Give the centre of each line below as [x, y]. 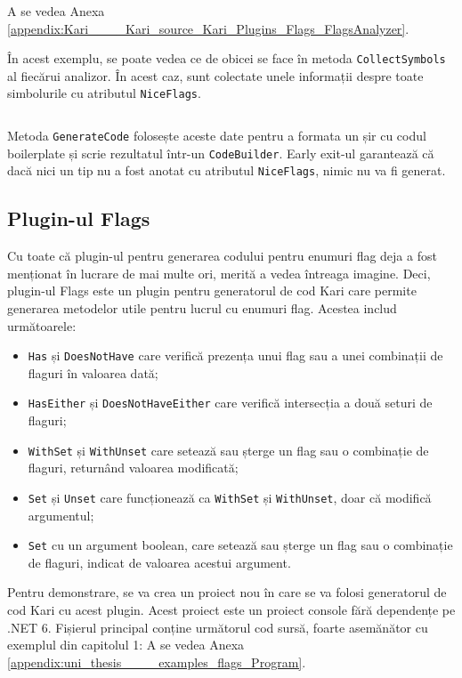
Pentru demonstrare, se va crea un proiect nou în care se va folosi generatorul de [227, 592]
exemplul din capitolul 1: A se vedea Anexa [126, 645]
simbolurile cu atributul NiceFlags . [104, 93]
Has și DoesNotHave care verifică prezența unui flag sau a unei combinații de [235, 355]
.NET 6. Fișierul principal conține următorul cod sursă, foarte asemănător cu [218, 627]
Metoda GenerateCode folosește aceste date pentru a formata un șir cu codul [217, 136]
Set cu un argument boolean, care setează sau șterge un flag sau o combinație [240, 545]
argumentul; [61, 515]
